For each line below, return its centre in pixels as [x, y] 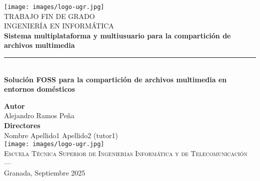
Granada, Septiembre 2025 [45, 173]
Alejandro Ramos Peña [39, 115]
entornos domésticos [39, 89]
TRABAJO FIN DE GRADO [49, 16]
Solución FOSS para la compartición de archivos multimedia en [115, 79]
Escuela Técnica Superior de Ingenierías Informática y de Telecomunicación [126, 153]
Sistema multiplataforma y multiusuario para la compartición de [117, 35]
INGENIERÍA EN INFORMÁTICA [59, 26]
